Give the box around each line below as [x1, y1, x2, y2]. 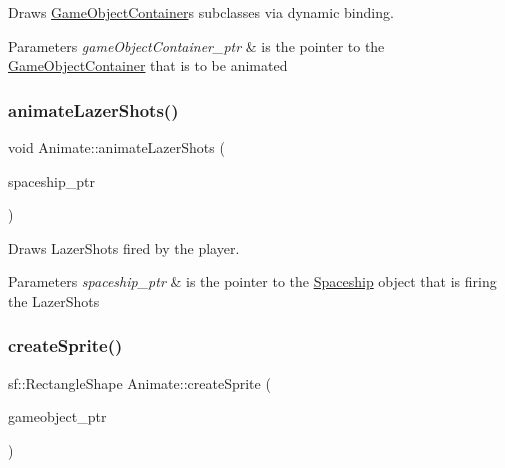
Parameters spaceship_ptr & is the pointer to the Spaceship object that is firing [8, 271, 497, 292]
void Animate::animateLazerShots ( [8, 137, 225, 157]
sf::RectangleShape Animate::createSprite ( [8, 372, 271, 393]
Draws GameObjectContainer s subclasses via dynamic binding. [8, 2, 394, 22]
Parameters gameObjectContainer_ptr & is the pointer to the [8, 35, 385, 56]
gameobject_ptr [8, 406, 107, 427]
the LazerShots [8, 290, 100, 311]
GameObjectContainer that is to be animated [8, 55, 288, 76]
